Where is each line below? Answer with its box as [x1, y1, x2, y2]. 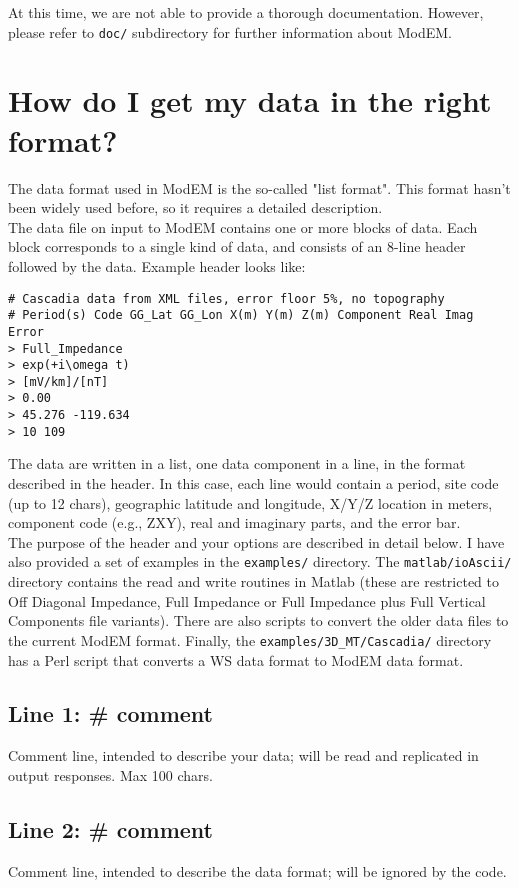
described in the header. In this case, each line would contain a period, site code [8, 473, 499, 494]
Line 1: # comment [8, 698, 213, 729]
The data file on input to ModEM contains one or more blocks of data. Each [8, 216, 478, 237]
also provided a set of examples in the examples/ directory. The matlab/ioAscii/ [8, 551, 512, 572]
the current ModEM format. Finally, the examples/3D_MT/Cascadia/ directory [8, 629, 492, 650]
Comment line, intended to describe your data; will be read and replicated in [8, 745, 479, 766]
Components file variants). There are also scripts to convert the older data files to [8, 610, 509, 631]
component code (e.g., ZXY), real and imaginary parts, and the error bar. [8, 512, 461, 533]
